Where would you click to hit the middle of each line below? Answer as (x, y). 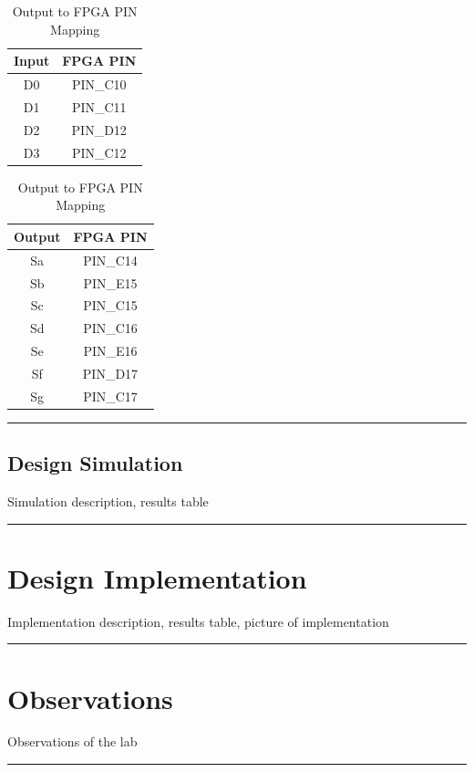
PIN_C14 (110, 260)
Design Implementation (157, 577)
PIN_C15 (110, 305)
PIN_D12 (99, 129)
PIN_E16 (110, 351)
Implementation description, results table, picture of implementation (198, 621)
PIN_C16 (110, 328)
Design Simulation (95, 463)
